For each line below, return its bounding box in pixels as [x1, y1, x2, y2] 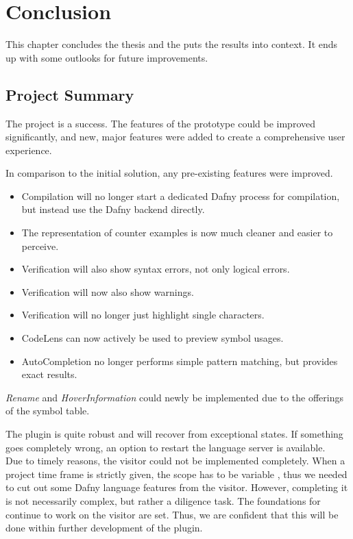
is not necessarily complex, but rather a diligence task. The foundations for [5, 493, 321, 507]
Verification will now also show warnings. [21, 284, 194, 299]
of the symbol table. [5, 403, 90, 418]
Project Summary [5, 84, 134, 105]
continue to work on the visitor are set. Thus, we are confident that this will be [5, 507, 339, 521]
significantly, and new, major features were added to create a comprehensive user [5, 129, 345, 144]
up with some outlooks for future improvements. [5, 50, 208, 64]
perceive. [21, 238, 59, 253]
